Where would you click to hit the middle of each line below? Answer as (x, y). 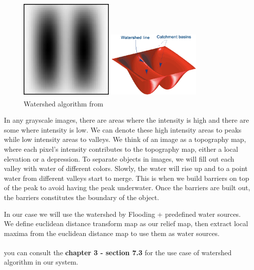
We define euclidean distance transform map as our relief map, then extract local (126, 223)
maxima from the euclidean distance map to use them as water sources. (112, 233)
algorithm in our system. (41, 262)
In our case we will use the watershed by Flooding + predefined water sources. (123, 214)
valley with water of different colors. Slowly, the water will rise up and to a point (126, 168)
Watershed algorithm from (63, 103)
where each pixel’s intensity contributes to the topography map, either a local (121, 149)
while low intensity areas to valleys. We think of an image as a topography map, (125, 139)
